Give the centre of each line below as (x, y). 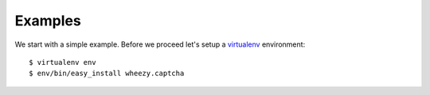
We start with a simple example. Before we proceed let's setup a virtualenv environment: (160, 44)
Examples (48, 21)
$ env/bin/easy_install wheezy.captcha (107, 74)
